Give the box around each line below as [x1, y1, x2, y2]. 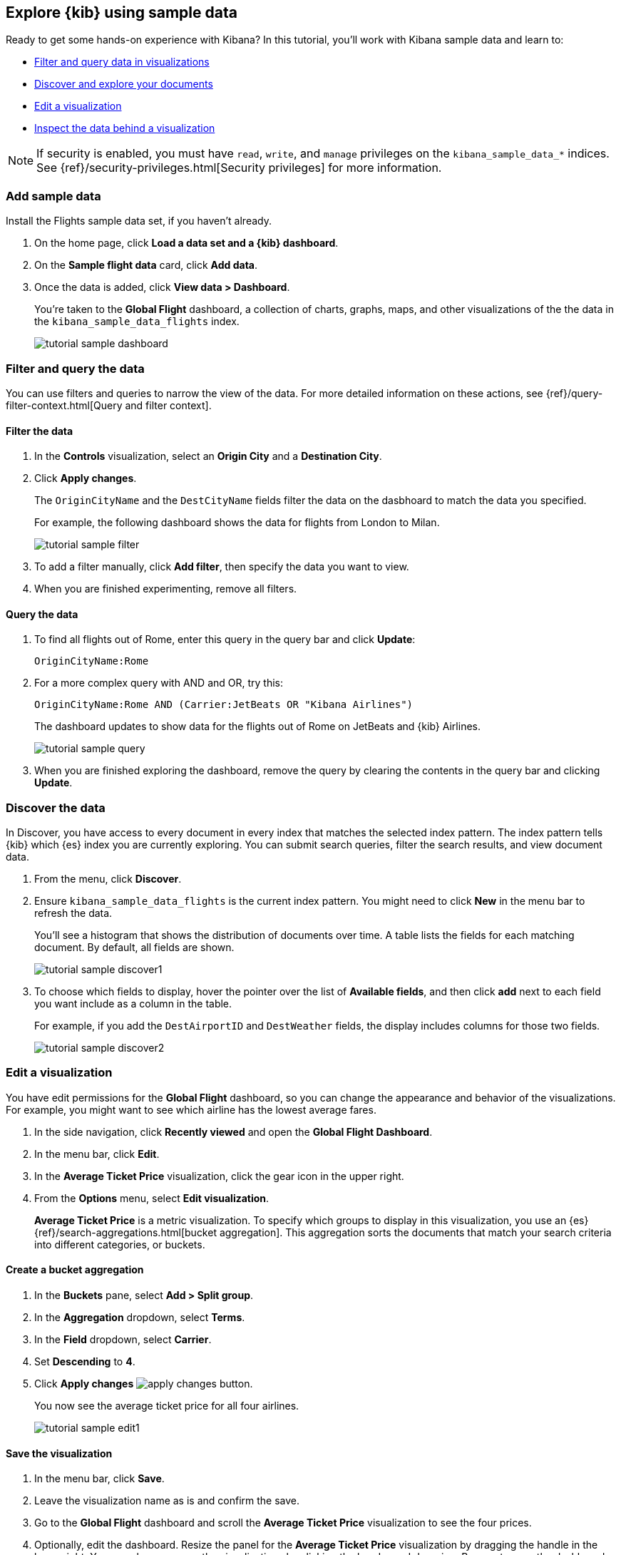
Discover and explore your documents [34, 78, 213, 91]
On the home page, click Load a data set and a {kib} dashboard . [34, 237, 339, 250]
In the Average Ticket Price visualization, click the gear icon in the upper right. [34, 1169, 404, 1182]
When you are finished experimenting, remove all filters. [34, 583, 297, 595]
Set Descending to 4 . [34, 1355, 135, 1368]
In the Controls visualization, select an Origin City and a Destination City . [34, 450, 382, 463]
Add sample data [6, 188, 101, 203]
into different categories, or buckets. [34, 1238, 205, 1251]
